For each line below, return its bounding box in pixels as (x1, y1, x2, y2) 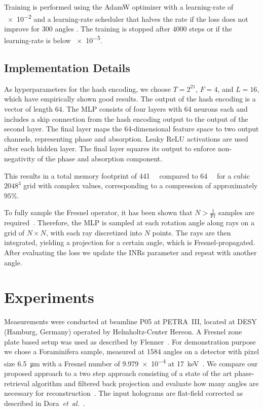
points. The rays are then (152, 227, 231, 237)
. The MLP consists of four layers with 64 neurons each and (62, 104, 248, 114)
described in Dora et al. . (4, 397, 85, 408)
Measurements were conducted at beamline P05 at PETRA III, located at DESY (4, 316, 257, 327)
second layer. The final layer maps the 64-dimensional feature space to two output (4, 123, 259, 134)
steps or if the (189, 23, 232, 33)
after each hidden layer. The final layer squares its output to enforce (4, 143, 216, 154)
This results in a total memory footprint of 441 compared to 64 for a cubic (4, 170, 250, 181)
